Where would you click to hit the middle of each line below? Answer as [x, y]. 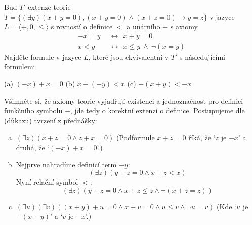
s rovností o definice [82, 27]
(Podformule [135, 137]
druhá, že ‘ [33, 147]
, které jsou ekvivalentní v [129, 56]
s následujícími [202, 56]
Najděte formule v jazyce [43, 56]
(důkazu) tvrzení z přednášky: [51, 120]
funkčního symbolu [33, 110]
